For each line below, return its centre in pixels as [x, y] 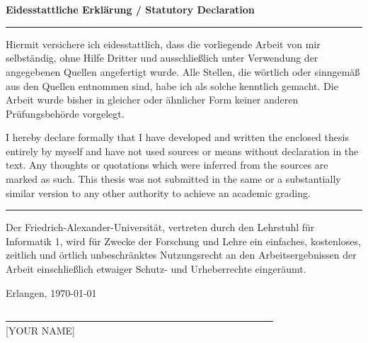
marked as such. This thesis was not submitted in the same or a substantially [173, 179]
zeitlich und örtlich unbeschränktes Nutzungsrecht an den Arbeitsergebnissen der [181, 255]
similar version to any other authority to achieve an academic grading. [158, 192]
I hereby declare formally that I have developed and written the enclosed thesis [177, 137]
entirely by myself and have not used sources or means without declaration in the [182, 151]
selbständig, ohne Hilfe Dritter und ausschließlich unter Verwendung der [162, 58]
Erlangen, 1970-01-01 [51, 292]
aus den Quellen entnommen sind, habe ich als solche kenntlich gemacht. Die [172, 85]
